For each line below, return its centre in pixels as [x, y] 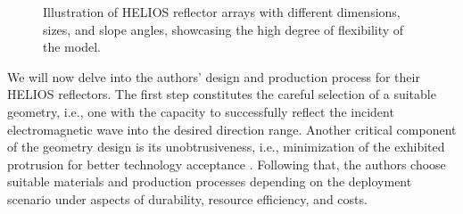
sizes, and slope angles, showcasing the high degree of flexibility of [223, 29]
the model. [72, 47]
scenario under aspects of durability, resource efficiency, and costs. [187, 198]
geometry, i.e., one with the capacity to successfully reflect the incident [201, 111]
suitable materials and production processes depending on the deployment [210, 181]
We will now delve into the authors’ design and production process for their [214, 76]
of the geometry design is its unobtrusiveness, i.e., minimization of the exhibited [226, 147]
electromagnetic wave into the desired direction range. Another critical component [232, 129]
